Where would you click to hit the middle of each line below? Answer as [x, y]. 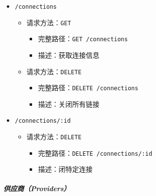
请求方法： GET [49, 22]
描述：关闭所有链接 [69, 104]
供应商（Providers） [37, 188]
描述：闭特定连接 [65, 169]
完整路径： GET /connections [83, 39]
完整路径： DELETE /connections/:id [95, 153]
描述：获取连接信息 [69, 55]
